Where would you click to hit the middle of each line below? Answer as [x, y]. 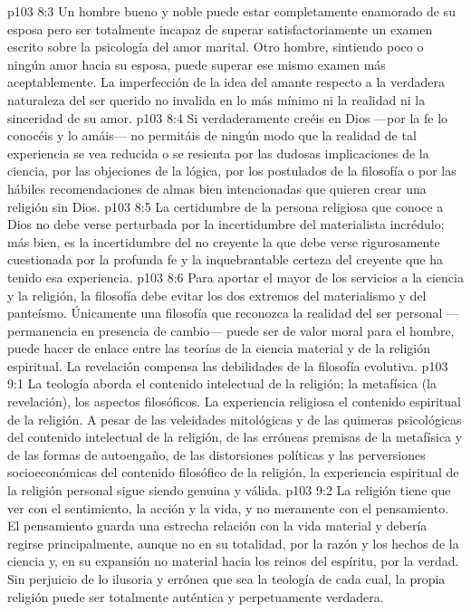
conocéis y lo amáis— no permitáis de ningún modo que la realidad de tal [212, 135]
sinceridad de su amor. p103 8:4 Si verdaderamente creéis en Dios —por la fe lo [228, 117]
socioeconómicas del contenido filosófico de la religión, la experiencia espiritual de [233, 472]
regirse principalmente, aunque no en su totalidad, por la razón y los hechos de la [233, 543]
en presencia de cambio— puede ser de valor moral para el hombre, [268, 330]
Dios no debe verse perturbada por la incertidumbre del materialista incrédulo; [226, 224]
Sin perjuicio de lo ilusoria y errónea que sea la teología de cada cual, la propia [226, 579]
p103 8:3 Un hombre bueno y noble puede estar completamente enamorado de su [231, 11]
